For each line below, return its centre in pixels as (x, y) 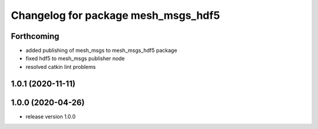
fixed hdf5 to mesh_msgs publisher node (75, 58)
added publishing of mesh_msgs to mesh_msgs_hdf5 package (102, 51)
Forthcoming (35, 36)
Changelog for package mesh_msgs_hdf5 (115, 15)
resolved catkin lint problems (61, 67)
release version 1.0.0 (51, 116)
